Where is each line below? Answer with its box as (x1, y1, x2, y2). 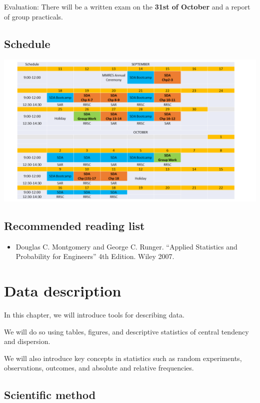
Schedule (4, 35, 50, 51)
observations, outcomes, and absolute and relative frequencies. (4, 362, 194, 373)
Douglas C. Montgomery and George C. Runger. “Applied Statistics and (15, 241, 237, 251)
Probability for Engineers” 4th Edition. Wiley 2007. (15, 251, 174, 261)
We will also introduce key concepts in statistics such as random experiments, (4, 352, 242, 363)
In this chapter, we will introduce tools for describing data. (4, 309, 184, 319)
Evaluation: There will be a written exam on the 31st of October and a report (4, 1, 250, 11)
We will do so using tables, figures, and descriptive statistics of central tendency (4, 326, 249, 336)
